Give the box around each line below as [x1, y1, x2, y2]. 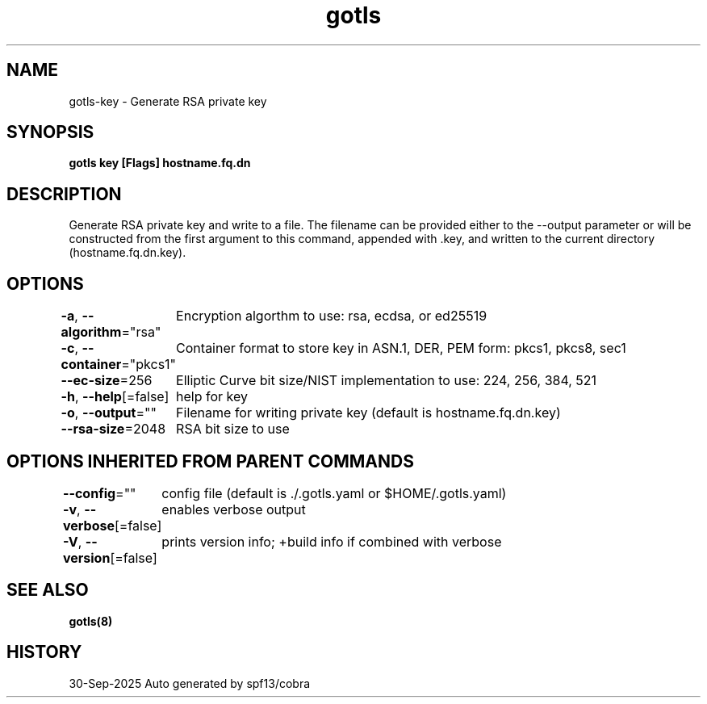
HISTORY [6, 642, 82, 663]
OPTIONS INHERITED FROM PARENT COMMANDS [6, 450, 414, 471]
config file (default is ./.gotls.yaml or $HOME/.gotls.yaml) [161, 484, 507, 501]
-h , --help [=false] [61, 388, 169, 405]
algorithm [61, 324, 122, 341]
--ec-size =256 [61, 372, 153, 389]
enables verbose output [161, 501, 306, 518]
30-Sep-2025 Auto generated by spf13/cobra [69, 676, 311, 690]
